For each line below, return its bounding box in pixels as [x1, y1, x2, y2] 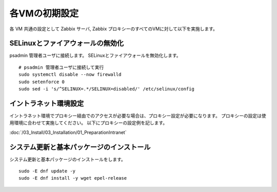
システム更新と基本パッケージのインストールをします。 [9, 156, 126, 162]
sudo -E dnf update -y [18, 168, 76, 174]
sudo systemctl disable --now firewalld [18, 72, 122, 78]
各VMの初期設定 [9, 8, 79, 19]
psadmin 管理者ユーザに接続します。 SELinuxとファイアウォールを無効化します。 [9, 52, 182, 59]
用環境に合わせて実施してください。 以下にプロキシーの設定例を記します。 [9, 120, 168, 126]
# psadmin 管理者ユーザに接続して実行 [18, 64, 104, 70]
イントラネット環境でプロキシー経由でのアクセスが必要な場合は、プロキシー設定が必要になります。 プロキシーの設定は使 [9, 112, 266, 119]
